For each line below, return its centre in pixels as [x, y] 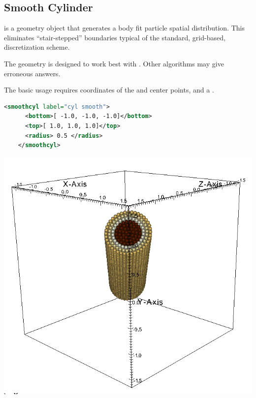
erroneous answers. [32, 73]
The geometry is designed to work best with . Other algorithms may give [114, 63]
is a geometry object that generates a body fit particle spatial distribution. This [125, 28]
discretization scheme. [37, 47]
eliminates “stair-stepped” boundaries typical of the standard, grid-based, [115, 37]
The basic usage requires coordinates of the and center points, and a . [109, 90]
